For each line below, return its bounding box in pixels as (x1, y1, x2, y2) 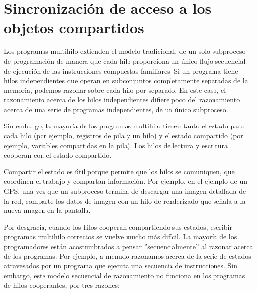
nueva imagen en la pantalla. (4, 205, 91, 215)
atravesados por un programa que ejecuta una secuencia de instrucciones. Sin (4, 260, 237, 271)
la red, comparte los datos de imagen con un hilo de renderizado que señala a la (4, 195, 246, 206)
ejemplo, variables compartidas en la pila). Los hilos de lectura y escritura (4, 140, 228, 150)
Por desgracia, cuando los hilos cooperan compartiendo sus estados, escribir (4, 221, 232, 232)
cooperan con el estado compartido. (4, 150, 112, 160)
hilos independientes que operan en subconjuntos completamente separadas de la (4, 75, 248, 85)
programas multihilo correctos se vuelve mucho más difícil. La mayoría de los (4, 231, 237, 242)
